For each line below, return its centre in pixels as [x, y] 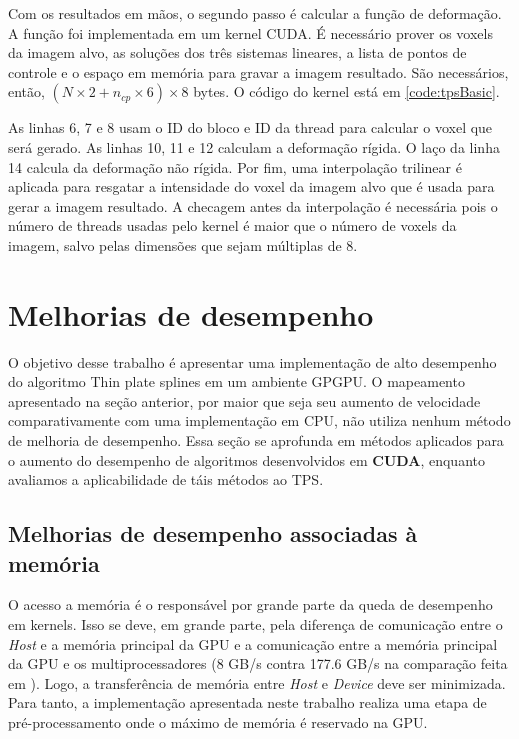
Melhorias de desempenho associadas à [213, 533]
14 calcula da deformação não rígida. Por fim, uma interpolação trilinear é [235, 166]
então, [26, 91]
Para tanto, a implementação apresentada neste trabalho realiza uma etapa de [247, 702]
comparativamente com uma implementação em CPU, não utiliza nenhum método [259, 420]
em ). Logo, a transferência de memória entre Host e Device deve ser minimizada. [257, 682]
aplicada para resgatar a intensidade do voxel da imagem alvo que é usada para [251, 186]
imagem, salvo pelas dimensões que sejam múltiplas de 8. [183, 244]
